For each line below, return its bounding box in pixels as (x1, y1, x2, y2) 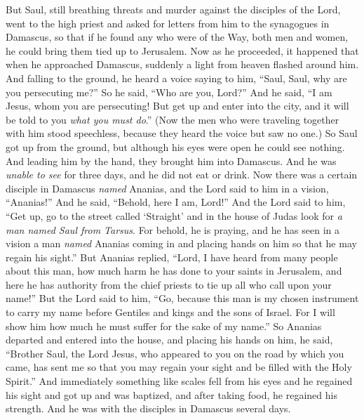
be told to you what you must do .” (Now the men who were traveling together (6, 112, 339, 126)
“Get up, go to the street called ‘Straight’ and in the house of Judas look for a (6, 208, 342, 223)
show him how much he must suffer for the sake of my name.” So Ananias (6, 318, 322, 333)
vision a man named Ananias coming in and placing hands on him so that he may (6, 236, 357, 251)
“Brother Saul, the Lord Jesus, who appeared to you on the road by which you (6, 346, 344, 360)
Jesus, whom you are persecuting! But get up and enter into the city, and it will (6, 98, 349, 113)
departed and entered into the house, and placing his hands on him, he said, (6, 332, 333, 347)
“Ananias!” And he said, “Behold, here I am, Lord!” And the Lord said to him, (6, 195, 346, 209)
